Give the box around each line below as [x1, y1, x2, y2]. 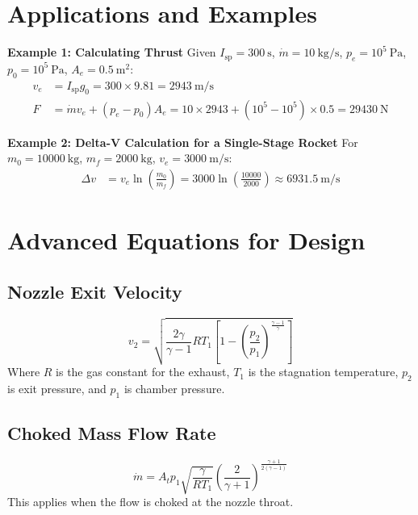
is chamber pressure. [123, 379, 225, 396]
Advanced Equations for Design [7, 223, 366, 256]
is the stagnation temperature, [248, 363, 399, 380]
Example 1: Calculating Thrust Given [7, 44, 216, 61]
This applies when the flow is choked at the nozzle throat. [7, 493, 294, 510]
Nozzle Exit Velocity [7, 278, 182, 304]
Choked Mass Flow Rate [7, 421, 216, 446]
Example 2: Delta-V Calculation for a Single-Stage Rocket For [7, 133, 358, 150]
